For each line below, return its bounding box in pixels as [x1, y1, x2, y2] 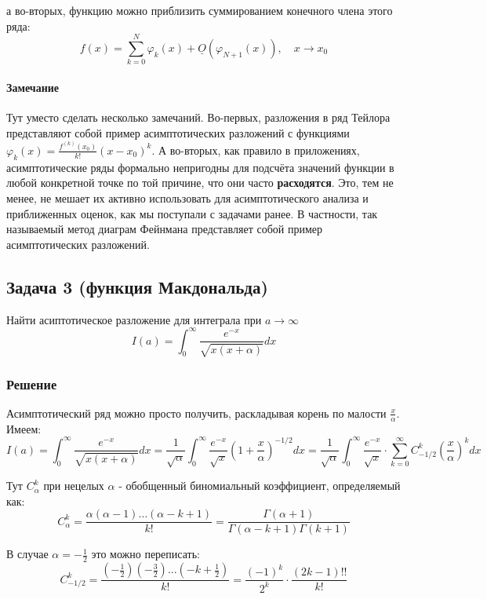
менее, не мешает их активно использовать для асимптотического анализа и [6, 189, 369, 206]
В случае [6, 546, 49, 562]
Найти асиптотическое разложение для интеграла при [6, 311, 262, 327]
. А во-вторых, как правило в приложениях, [151, 141, 360, 158]
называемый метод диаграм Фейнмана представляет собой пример [6, 221, 322, 237]
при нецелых [43, 477, 104, 494]
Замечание [6, 79, 60, 95]
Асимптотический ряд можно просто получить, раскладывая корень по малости [6, 404, 387, 421]
